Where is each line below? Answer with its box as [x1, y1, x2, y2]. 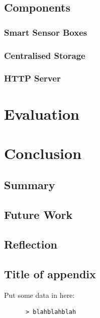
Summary [4, 177, 55, 193]
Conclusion [4, 142, 82, 163]
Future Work [4, 207, 73, 222]
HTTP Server [4, 72, 61, 85]
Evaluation [4, 103, 79, 124]
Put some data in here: [4, 289, 75, 300]
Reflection [4, 236, 57, 252]
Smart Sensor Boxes [4, 26, 87, 38]
